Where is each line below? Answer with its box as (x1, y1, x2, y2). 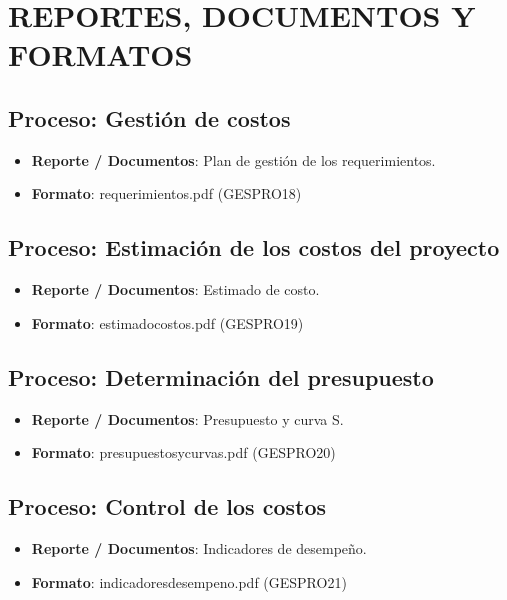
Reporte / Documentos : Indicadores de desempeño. (31, 537, 367, 558)
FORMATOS (8, 34, 193, 75)
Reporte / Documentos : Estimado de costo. (31, 279, 320, 300)
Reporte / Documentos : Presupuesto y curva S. (31, 408, 344, 429)
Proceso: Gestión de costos (8, 102, 291, 133)
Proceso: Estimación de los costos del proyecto (8, 232, 500, 263)
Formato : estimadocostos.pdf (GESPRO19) (31, 312, 304, 333)
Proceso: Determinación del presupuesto (8, 361, 434, 392)
